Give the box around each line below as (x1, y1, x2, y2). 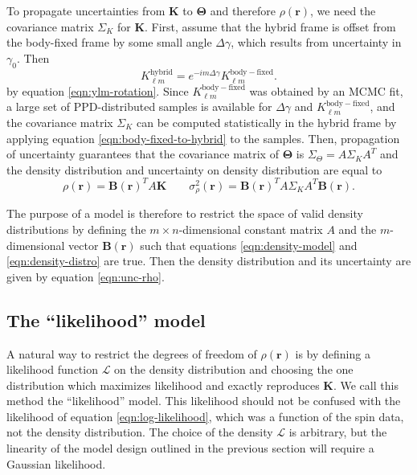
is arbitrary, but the (288, 424, 387, 440)
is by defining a (295, 345, 370, 362)
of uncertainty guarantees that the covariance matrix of (6, 145, 279, 162)
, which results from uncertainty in (231, 34, 402, 51)
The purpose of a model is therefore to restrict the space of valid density (6, 205, 363, 222)
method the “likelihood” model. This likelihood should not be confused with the (6, 392, 401, 409)
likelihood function (6, 361, 98, 378)
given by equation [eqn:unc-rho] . (6, 268, 165, 285)
